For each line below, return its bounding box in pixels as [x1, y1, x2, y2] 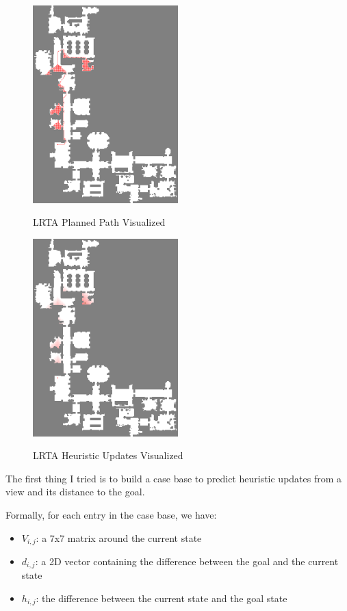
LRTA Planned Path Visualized [33, 215, 166, 229]
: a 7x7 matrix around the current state [36, 530, 202, 545]
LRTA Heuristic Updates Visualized [33, 448, 183, 463]
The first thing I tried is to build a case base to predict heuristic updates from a [5, 471, 342, 485]
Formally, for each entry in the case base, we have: [5, 507, 217, 521]
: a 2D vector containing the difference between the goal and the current [35, 554, 339, 568]
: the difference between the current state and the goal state [36, 591, 287, 605]
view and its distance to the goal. [5, 484, 145, 499]
